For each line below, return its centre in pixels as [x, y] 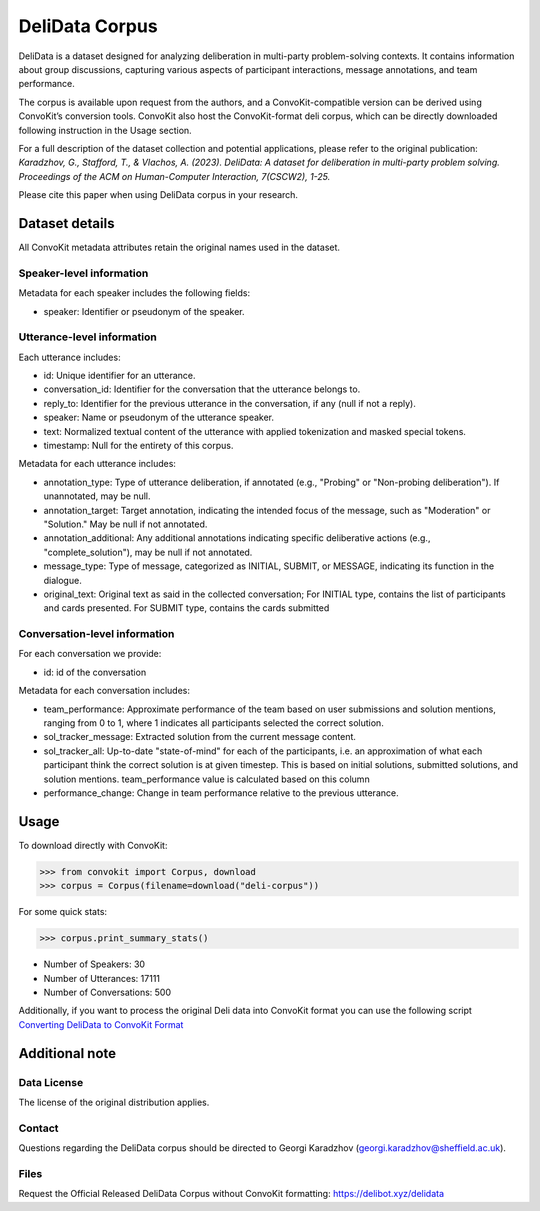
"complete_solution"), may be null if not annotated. [148, 552]
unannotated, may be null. [97, 496]
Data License [51, 1082]
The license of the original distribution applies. [114, 1102]
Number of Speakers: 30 [94, 964]
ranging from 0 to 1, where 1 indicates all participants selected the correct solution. [213, 722]
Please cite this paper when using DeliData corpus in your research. [158, 195]
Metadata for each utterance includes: [97, 464]
